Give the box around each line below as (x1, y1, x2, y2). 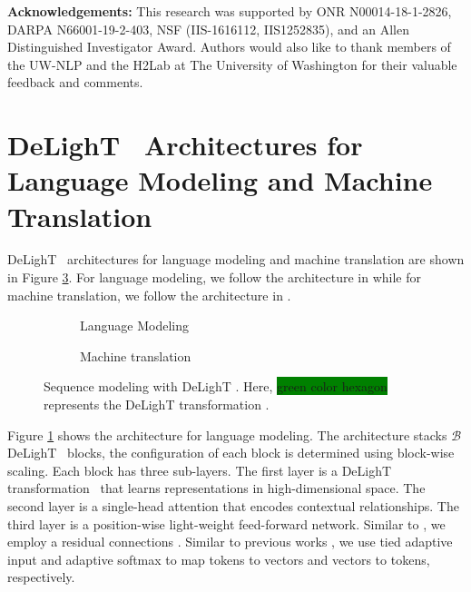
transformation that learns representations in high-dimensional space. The (7, 479, 426, 498)
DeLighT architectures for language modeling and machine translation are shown (7, 250, 465, 269)
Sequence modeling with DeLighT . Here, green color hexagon (44, 377, 388, 396)
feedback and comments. (7, 73, 143, 92)
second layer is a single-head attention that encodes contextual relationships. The (7, 497, 459, 515)
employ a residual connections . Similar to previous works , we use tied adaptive (7, 532, 453, 551)
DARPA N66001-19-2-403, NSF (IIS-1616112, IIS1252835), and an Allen (7, 19, 409, 38)
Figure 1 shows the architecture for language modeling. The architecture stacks (7, 425, 447, 444)
